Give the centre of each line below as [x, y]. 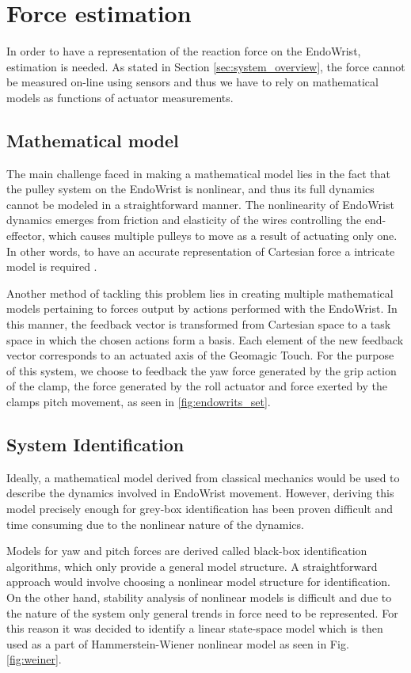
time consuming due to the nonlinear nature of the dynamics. [155, 524]
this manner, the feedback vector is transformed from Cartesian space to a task [199, 324]
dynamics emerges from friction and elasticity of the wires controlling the [184, 220]
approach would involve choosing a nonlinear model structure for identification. [198, 582]
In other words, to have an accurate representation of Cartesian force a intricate [201, 251]
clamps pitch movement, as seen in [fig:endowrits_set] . [139, 402]
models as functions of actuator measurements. [120, 97]
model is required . [52, 266]
